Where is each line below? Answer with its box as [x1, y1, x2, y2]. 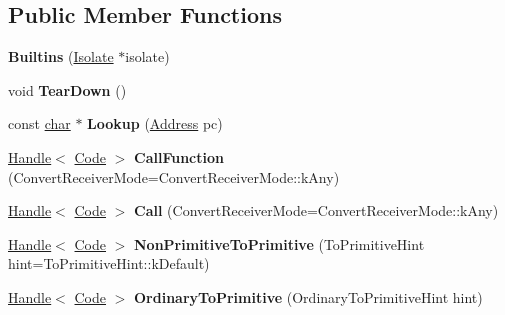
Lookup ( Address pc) [87, 113, 223, 134]
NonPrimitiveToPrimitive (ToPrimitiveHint [134, 233, 425, 254]
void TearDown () [8, 79, 127, 100]
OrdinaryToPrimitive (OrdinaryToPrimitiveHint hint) [134, 286, 483, 307]
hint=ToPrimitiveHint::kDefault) [8, 253, 210, 274]
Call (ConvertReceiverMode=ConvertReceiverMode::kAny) [134, 200, 499, 221]
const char [8, 113, 71, 134]
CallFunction [134, 146, 224, 167]
